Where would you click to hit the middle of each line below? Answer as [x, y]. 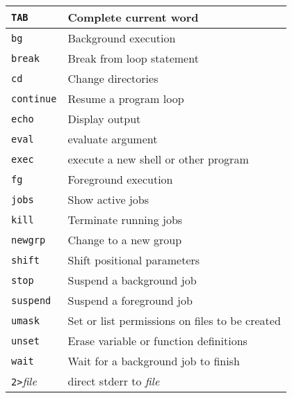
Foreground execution [120, 179]
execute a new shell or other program [158, 159]
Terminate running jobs [125, 220]
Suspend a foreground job [130, 300]
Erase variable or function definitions [157, 341]
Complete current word [133, 17]
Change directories [113, 78]
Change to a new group [125, 240]
